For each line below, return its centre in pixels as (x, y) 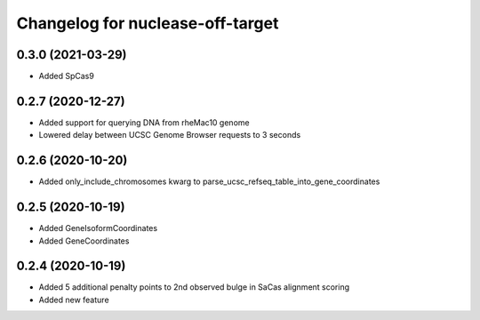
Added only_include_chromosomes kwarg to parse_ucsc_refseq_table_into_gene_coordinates (209, 181)
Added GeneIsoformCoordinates (98, 228)
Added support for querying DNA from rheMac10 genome (144, 122)
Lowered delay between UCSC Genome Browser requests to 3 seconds (170, 135)
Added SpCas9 (67, 76)
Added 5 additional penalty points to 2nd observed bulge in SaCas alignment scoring (194, 287)
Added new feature (74, 300)
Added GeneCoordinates (84, 241)
